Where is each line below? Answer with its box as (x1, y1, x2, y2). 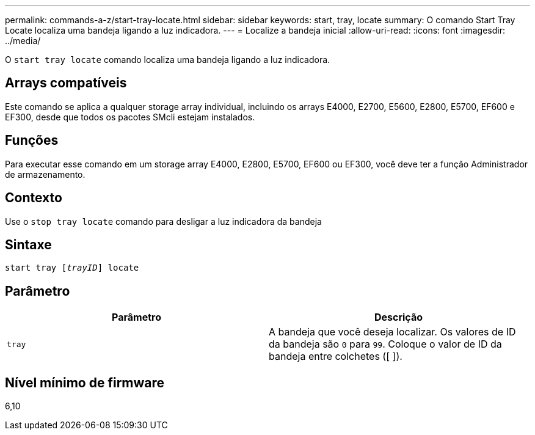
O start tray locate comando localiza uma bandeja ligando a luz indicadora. (5, 54, 330, 65)
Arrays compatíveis (5, 75, 127, 91)
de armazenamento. (5, 169, 86, 180)
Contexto (5, 190, 62, 206)
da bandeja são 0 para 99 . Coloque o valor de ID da (269, 338, 502, 351)
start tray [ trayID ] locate (5, 263, 139, 273)
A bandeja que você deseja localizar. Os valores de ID (269, 326, 516, 338)
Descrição (374, 311, 423, 324)
